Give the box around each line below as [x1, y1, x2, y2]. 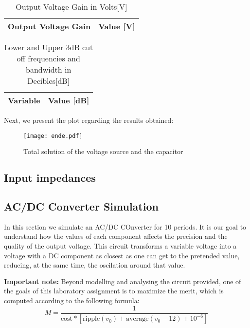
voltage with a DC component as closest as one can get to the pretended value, [4, 250, 240, 260]
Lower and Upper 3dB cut [4, 41, 93, 53]
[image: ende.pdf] [23, 132, 83, 139]
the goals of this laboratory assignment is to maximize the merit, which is [4, 286, 224, 296]
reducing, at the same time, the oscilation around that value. [4, 260, 185, 270]
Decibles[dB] [27, 75, 70, 86]
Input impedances [4, 170, 96, 185]
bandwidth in [26, 64, 71, 75]
